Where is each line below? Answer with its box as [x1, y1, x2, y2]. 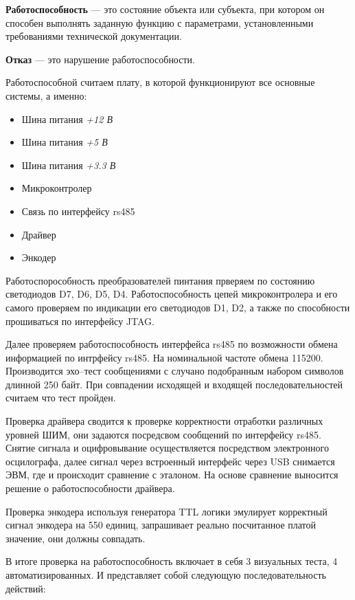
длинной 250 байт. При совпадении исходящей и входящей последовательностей [5, 377, 343, 391]
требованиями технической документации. [5, 29, 182, 43]
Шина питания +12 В [21, 111, 113, 126]
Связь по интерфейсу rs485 [21, 203, 135, 218]
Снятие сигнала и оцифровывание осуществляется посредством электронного [5, 441, 329, 455]
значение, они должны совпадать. [5, 531, 146, 545]
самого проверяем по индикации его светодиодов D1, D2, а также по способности [5, 300, 350, 314]
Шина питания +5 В [21, 135, 108, 149]
